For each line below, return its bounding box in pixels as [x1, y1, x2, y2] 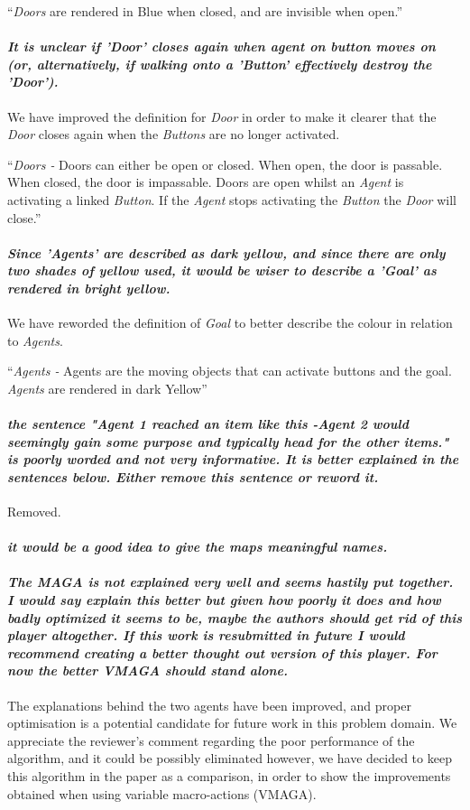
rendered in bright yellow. [7, 278, 170, 297]
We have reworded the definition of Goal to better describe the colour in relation [7, 313, 453, 332]
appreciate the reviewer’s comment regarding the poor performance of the [7, 731, 415, 749]
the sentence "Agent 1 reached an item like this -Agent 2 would [7, 414, 409, 433]
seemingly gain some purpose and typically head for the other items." [7, 432, 449, 451]
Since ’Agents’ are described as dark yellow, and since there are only [7, 243, 446, 262]
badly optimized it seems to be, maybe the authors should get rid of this [7, 608, 462, 627]
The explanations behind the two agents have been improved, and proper [7, 695, 411, 714]
